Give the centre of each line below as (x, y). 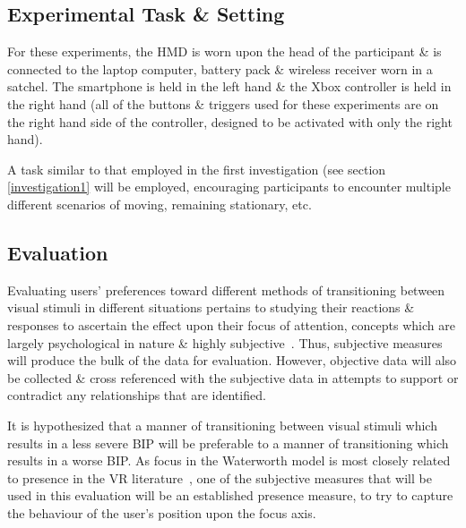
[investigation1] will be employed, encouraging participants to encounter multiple (229, 187)
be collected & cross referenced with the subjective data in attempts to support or (233, 377)
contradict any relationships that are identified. (137, 395)
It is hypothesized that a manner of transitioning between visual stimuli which (222, 425)
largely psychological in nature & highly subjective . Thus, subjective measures (225, 342)
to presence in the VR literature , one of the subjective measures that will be (220, 477)
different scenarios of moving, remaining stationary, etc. (160, 204)
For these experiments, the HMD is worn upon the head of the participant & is (224, 51)
